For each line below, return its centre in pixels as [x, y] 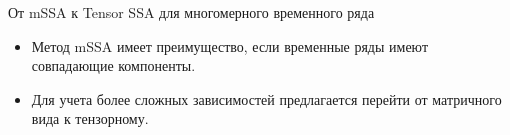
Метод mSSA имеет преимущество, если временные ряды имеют [230, 45]
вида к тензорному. [90, 118]
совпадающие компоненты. [113, 65]
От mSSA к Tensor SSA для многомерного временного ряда [191, 12]
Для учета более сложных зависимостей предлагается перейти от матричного [266, 98]
